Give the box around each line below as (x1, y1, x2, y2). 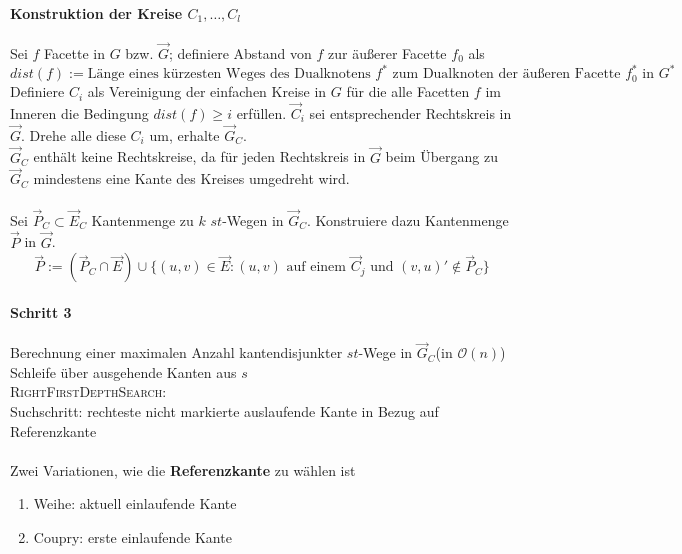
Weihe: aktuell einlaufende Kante (33, 493, 237, 514)
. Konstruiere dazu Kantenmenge (307, 209, 509, 230)
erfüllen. (236, 102, 287, 123)
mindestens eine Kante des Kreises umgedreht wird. (33, 168, 350, 189)
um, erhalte (149, 124, 220, 145)
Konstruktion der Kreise (10, 2, 183, 23)
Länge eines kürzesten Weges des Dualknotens (87, 67, 371, 82)
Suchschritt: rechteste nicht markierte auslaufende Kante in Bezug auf (10, 400, 439, 421)
